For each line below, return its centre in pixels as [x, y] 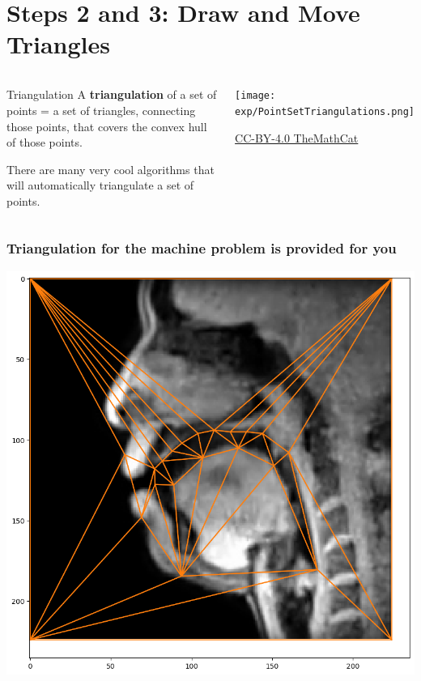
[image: [255, 96]
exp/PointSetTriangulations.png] [325, 111]
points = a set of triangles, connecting [101, 110]
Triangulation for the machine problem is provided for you [202, 248]
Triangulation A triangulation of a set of [112, 94]
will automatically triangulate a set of [100, 185]
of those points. [45, 142]
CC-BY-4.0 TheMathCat [297, 137]
